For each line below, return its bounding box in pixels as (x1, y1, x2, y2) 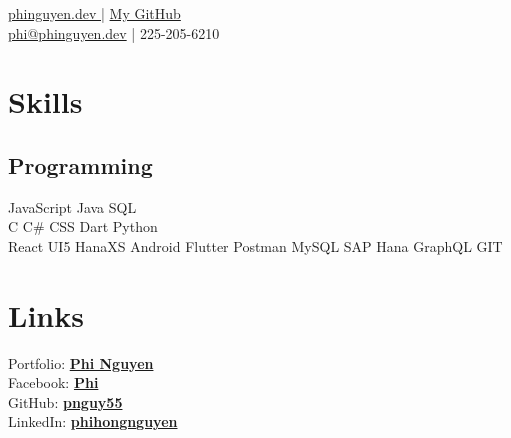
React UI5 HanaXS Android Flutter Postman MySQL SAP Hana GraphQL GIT (8, 235, 503, 256)
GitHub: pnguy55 (8, 391, 123, 412)
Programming (8, 149, 153, 180)
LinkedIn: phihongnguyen (8, 411, 178, 432)
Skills (8, 81, 83, 122)
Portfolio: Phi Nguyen (8, 352, 154, 373)
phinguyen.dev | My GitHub (8, 3, 181, 23)
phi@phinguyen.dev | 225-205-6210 (8, 22, 220, 43)
